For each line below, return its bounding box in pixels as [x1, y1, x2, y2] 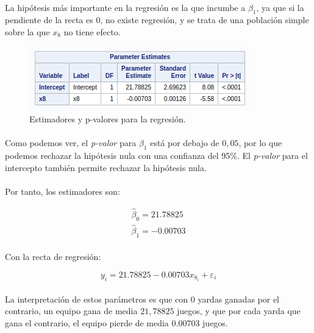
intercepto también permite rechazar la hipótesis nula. [5, 161, 207, 174]
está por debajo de [150, 136, 219, 149]
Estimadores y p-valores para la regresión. [29, 113, 186, 125]
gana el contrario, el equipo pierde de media [5, 316, 169, 329]
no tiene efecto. [63, 25, 121, 38]
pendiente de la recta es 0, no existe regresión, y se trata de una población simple [5, 13, 309, 26]
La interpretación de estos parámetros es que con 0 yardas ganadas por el [5, 292, 280, 305]
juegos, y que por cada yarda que [177, 304, 301, 317]
